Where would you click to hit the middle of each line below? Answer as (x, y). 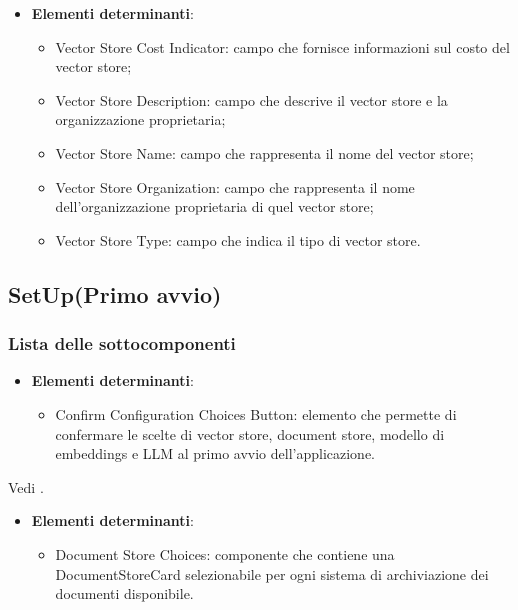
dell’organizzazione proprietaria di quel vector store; (214, 206)
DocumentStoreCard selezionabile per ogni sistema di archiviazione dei (272, 573)
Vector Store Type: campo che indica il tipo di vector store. (238, 239)
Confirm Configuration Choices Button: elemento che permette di (256, 413)
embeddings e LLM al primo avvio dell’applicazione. (215, 453)
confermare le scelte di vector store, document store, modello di (250, 433)
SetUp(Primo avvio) (115, 293)
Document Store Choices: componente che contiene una (225, 553)
